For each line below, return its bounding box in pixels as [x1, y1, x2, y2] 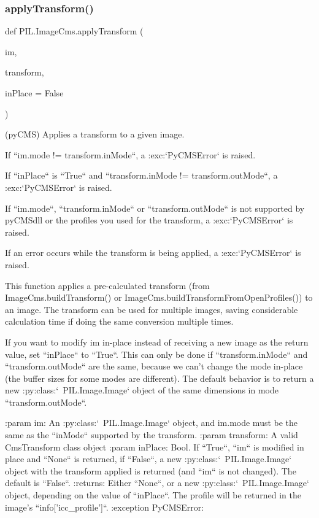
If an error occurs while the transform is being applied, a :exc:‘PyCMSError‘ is [5, 246, 301, 259]
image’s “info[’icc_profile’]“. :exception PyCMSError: [5, 500, 204, 513]
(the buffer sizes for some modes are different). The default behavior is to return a [5, 371, 314, 384]
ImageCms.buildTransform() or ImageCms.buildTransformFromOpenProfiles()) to [5, 291, 313, 304]
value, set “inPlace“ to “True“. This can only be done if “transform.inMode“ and [5, 347, 308, 360]
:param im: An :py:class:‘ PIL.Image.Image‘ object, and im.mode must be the [5, 416, 298, 429]
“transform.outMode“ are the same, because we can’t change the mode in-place [5, 360, 303, 373]
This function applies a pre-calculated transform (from [5, 279, 210, 292]
